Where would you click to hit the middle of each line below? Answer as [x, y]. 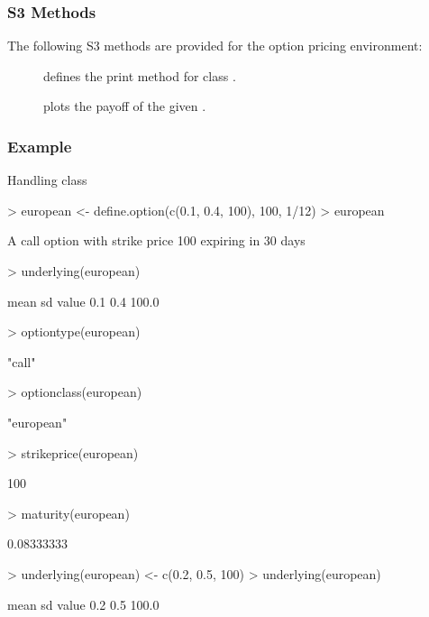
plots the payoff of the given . [125, 106]
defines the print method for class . [140, 75]
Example [40, 146]
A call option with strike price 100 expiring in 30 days [156, 240]
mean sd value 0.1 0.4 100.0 [83, 301]
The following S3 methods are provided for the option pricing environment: [215, 46]
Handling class [47, 180]
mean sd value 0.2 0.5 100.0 [83, 604]
